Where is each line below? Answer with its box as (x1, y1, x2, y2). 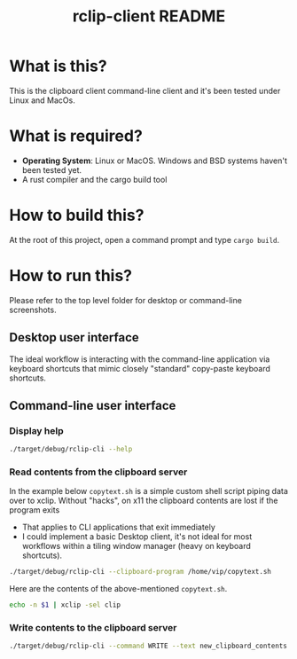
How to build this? (9, 206, 145, 225)
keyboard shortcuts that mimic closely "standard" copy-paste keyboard (9, 363, 270, 373)
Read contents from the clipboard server (9, 466, 188, 478)
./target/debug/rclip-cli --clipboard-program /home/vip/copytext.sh (9, 568, 272, 577)
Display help (9, 424, 64, 436)
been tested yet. (21, 164, 82, 175)
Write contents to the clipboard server (9, 622, 177, 634)
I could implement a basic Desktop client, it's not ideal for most (21, 531, 253, 542)
